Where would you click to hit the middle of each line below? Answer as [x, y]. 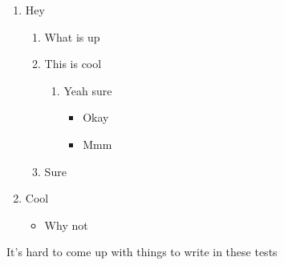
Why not [66, 225]
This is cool [73, 64]
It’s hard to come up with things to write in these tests [142, 252]
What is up [72, 36]
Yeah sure [88, 90]
